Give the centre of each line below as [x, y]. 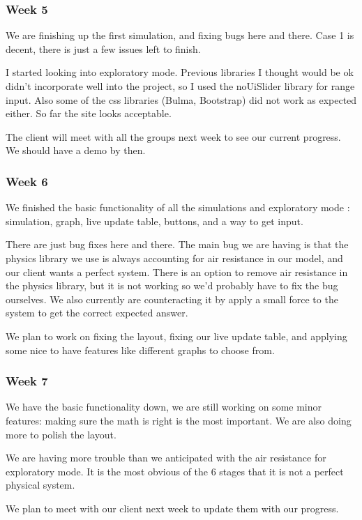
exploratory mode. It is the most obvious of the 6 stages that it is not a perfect [175, 471]
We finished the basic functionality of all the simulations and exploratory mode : [178, 207]
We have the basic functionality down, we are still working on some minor [164, 407]
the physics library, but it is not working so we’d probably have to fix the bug [172, 285]
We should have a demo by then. [76, 150]
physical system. [40, 485]
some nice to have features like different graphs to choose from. [140, 350]
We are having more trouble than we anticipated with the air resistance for [166, 458]
